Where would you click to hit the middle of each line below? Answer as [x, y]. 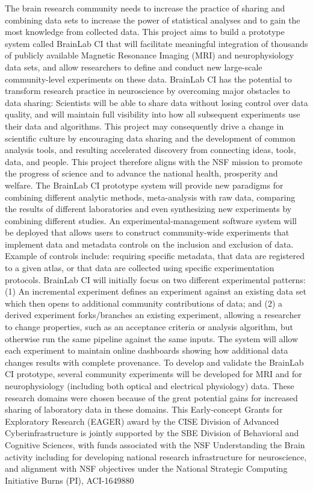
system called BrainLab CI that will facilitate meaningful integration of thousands [156, 43]
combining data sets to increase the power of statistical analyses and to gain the [153, 20]
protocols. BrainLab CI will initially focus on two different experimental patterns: [155, 279]
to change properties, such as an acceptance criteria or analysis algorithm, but [149, 327]
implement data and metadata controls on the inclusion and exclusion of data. [149, 244]
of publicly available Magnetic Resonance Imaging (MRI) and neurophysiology [150, 55]
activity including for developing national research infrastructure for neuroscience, [156, 456]
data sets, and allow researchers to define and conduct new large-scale [134, 67]
